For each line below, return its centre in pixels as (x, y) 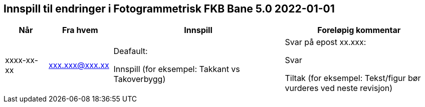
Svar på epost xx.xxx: (326, 42)
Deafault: (131, 51)
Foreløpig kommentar (359, 30)
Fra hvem (80, 30)
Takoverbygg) (140, 79)
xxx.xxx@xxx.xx (79, 65)
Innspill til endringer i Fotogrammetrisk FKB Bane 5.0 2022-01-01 (169, 9)
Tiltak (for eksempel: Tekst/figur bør (353, 78)
